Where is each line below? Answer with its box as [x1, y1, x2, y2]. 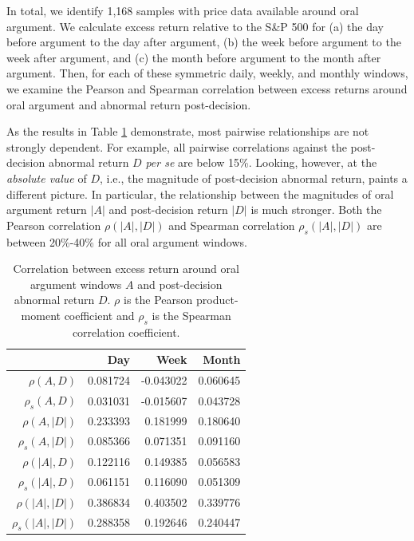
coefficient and [64, 306, 135, 323]
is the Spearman [152, 306, 231, 323]
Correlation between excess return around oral [13, 260, 239, 277]
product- [195, 291, 239, 308]
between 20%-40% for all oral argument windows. [6, 233, 247, 250]
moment [21, 306, 61, 323]
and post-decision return [108, 201, 228, 218]
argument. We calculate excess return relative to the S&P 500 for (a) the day [6, 18, 384, 34]
